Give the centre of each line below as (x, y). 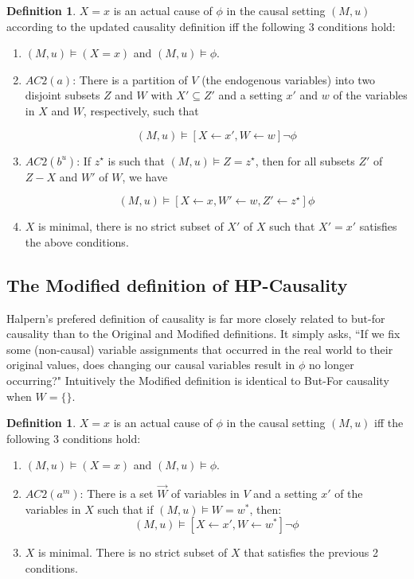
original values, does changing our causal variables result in (151, 365)
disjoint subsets (62, 95)
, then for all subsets (305, 160)
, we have (145, 176)
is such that (136, 160)
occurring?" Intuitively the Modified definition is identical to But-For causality (198, 380)
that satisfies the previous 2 (311, 552)
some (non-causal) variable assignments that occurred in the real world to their (200, 349)
